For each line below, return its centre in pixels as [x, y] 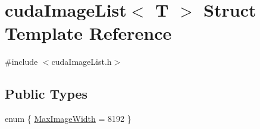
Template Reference [88, 33]
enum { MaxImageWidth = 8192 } [68, 119]
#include [21, 62]
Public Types [46, 94]
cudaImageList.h [82, 62]
